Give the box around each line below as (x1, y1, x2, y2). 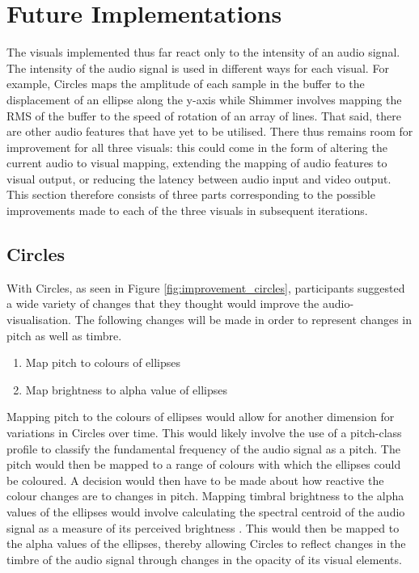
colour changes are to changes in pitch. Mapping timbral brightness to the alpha (6, 487, 404, 504)
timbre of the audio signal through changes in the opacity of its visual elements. (6, 550, 402, 567)
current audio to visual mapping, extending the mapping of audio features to (6, 154, 387, 171)
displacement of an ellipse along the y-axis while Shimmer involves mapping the (6, 91, 402, 107)
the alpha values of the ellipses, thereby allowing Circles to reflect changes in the (6, 535, 406, 552)
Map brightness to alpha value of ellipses (25, 381, 228, 398)
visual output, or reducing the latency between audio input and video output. (6, 170, 391, 187)
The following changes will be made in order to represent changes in (74, 311, 413, 328)
